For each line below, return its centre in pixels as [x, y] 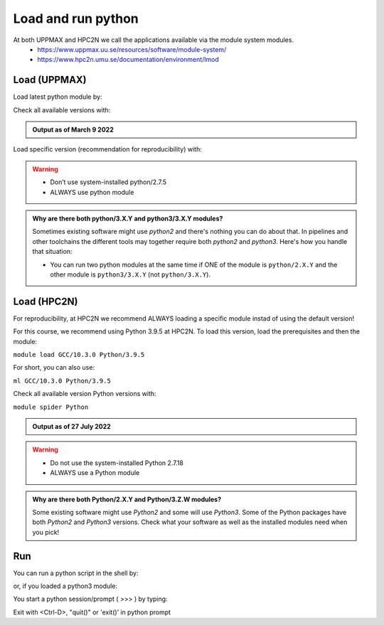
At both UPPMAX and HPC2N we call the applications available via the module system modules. [154, 40]
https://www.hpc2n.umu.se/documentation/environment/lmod [128, 60]
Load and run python [76, 18]
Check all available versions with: [62, 109]
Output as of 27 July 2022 [72, 426]
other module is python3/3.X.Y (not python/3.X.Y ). [130, 274]
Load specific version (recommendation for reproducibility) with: [107, 149]
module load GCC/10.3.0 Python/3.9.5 [79, 354]
